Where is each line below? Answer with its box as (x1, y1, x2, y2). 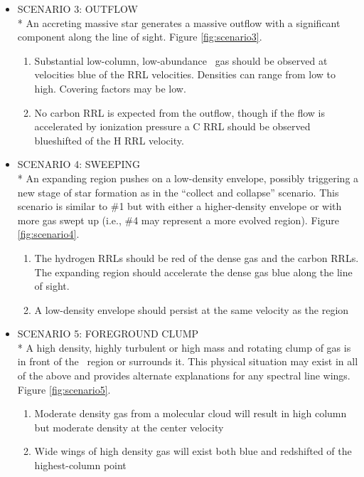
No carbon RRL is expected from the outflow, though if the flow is (34, 105, 325, 120)
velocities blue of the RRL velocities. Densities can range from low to (34, 67, 336, 82)
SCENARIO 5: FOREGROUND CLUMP (17, 326, 199, 341)
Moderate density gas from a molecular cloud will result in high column (34, 406, 347, 421)
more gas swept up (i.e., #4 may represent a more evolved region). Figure (17, 212, 339, 227)
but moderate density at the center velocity (34, 419, 224, 434)
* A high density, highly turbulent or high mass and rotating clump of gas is (17, 340, 351, 355)
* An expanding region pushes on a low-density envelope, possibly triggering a (17, 170, 359, 185)
